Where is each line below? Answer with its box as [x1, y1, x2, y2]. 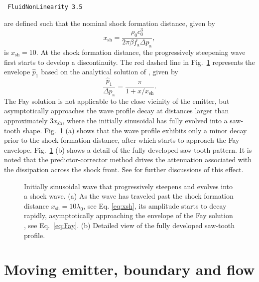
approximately [4, 115, 48, 125]
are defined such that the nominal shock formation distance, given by [4, 17, 215, 28]
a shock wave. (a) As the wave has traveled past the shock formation [24, 191, 234, 201]
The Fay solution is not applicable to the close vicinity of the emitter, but [4, 95, 230, 106]
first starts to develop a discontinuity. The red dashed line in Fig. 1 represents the [4, 56, 255, 67]
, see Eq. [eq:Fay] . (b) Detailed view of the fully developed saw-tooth [24, 220, 235, 230]
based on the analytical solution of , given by [41, 66, 178, 77]
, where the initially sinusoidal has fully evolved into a [62, 115, 228, 125]
